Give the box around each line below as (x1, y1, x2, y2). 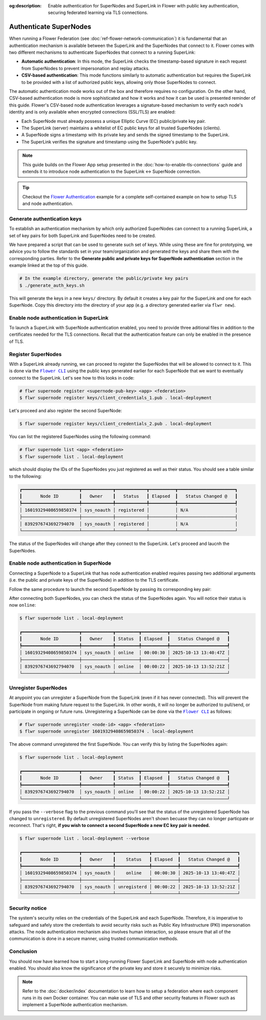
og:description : (9, 3, 42, 8)
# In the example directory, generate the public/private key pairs (19, 275, 189, 281)
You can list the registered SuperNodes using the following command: (9, 433, 151, 439)
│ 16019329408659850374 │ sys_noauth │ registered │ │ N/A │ (19, 508, 238, 513)
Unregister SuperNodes (9, 684, 67, 691)
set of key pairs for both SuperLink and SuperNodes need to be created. (9, 233, 156, 238)
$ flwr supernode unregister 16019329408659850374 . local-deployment (19, 729, 194, 734)
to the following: (9, 473, 42, 479)
